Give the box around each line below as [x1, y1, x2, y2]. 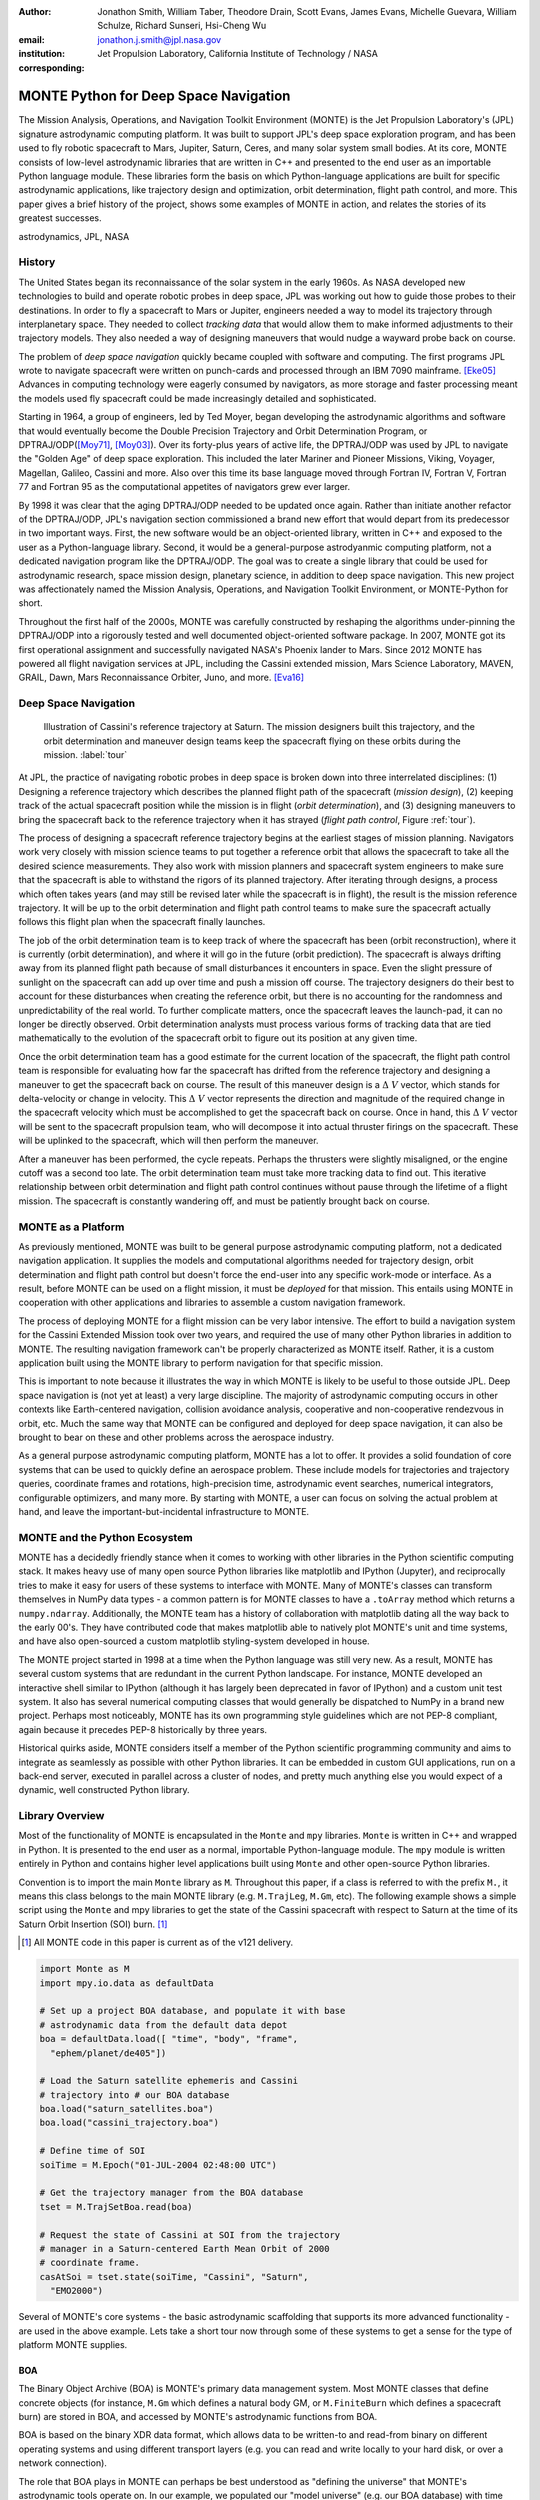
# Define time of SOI [39, 2145, 146, 2157]
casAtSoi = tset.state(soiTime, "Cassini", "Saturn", [39, 2271, 309, 2282]
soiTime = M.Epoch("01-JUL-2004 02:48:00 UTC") [39, 2159, 277, 2170]
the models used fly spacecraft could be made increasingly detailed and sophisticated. [18, 392, 377, 404]
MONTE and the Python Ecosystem [18, 1530, 194, 1544]
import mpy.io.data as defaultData [39, 1977, 214, 1989]
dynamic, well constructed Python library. [18, 1784, 190, 1796]
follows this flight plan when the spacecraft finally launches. [18, 916, 266, 928]
